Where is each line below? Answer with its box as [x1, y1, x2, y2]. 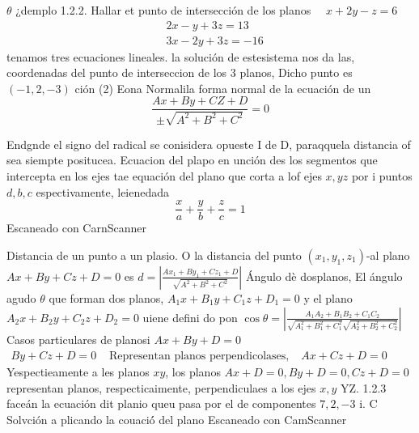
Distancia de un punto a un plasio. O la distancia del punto [6, 246, 302, 263]
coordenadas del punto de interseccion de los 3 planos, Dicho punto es [6, 64, 353, 81]
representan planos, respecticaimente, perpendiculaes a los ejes [6, 379, 316, 396]
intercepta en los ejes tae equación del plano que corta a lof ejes [6, 168, 322, 185]
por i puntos [351, 168, 413, 185]
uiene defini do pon [142, 308, 238, 325]
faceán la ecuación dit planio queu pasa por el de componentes [6, 395, 316, 412]
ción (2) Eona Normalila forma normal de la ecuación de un [74, 79, 371, 96]
